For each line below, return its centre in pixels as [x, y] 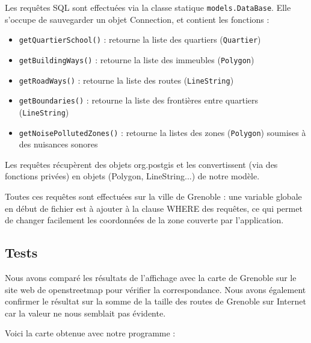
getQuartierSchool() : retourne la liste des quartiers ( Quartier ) [140, 39]
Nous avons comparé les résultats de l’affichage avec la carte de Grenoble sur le [151, 277]
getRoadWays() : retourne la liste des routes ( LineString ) [126, 80]
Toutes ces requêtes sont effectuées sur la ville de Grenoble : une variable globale [153, 196]
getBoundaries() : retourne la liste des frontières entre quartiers [139, 100]
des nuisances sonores [58, 144]
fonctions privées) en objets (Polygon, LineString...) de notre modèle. [132, 176]
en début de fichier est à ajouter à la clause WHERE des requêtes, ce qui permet [154, 208]
